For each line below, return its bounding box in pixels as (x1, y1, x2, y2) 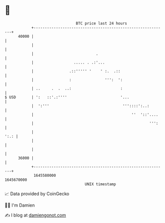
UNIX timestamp (84, 181, 116, 187)
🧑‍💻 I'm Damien (4, 202, 35, 208)
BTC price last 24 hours (76, 21, 127, 26)
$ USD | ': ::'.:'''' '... (4, 94, 130, 100)
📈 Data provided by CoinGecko (4, 191, 70, 197)
